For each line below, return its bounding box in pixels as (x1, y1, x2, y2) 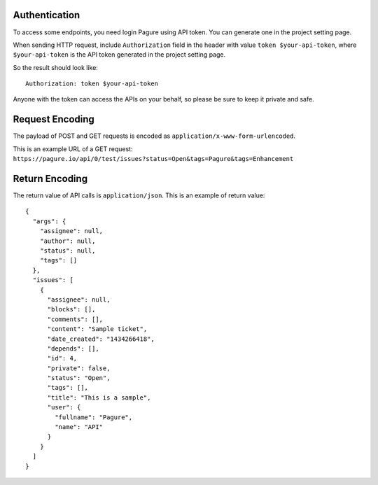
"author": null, (39, 237, 96, 245)
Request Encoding (13, 113, 94, 125)
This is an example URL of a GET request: (13, 144, 133, 153)
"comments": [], (47, 315, 104, 323)
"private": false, (47, 364, 111, 372)
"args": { (32, 217, 66, 225)
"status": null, (39, 247, 96, 255)
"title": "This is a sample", (47, 393, 151, 402)
